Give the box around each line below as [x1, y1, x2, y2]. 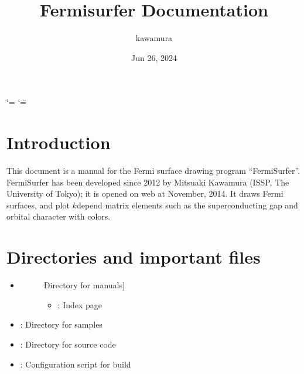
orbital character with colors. [6, 210, 111, 223]
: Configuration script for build [20, 358, 131, 370]
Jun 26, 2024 [131, 51, 177, 63]
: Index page [57, 298, 103, 311]
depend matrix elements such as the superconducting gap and [76, 198, 298, 211]
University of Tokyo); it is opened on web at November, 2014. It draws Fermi [6, 187, 283, 200]
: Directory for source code [20, 338, 116, 350]
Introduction [6, 130, 111, 154]
